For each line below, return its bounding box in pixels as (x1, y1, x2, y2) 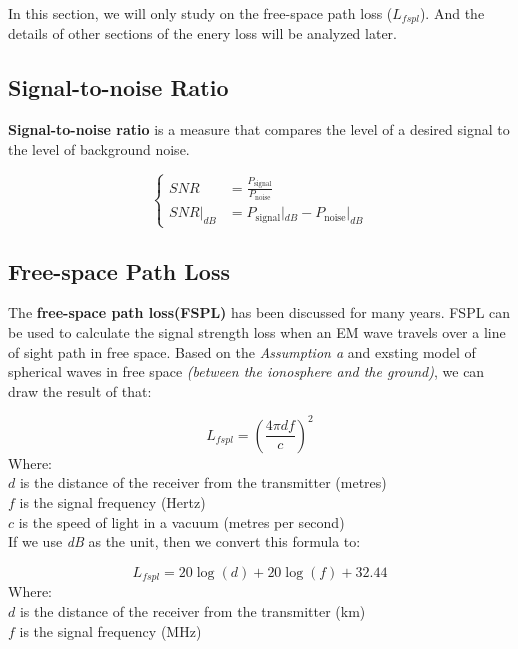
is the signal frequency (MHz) (19, 620, 202, 641)
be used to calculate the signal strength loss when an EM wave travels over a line (8, 322, 506, 343)
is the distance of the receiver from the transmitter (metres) (19, 472, 387, 493)
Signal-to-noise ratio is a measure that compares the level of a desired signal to (8, 119, 510, 140)
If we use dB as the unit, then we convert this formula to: (8, 531, 361, 552)
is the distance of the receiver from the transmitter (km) (19, 600, 366, 621)
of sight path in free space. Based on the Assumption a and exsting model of (8, 341, 476, 362)
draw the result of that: (8, 380, 152, 401)
